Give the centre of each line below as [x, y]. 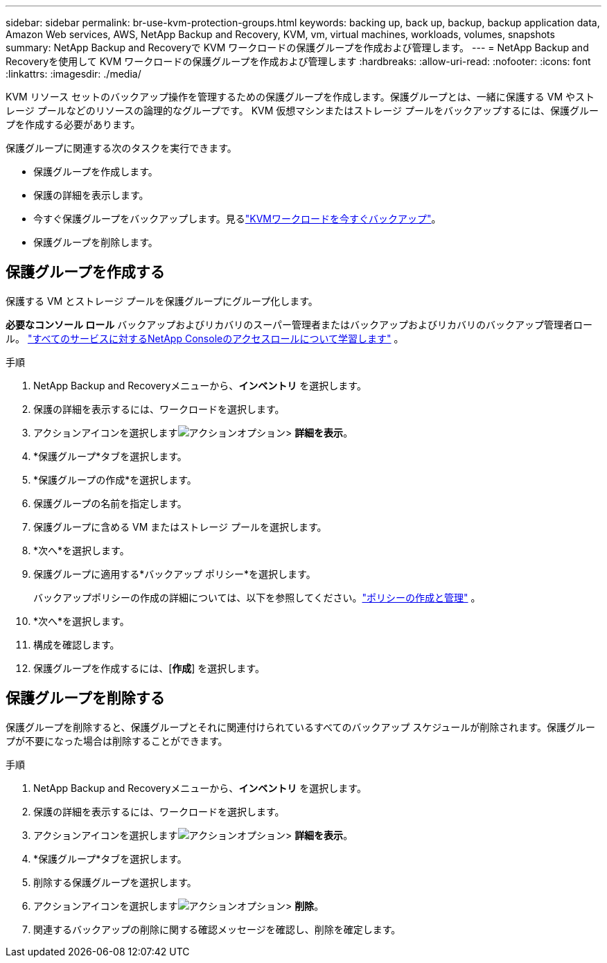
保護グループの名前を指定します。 [110, 503]
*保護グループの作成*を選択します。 [115, 479]
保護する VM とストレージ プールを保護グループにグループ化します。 [162, 301]
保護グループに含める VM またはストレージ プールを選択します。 [180, 527]
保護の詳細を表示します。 [91, 195]
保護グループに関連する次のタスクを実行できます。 [121, 148]
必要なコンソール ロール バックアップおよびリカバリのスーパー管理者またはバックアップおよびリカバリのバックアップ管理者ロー [299, 324]
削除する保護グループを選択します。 [115, 882]
